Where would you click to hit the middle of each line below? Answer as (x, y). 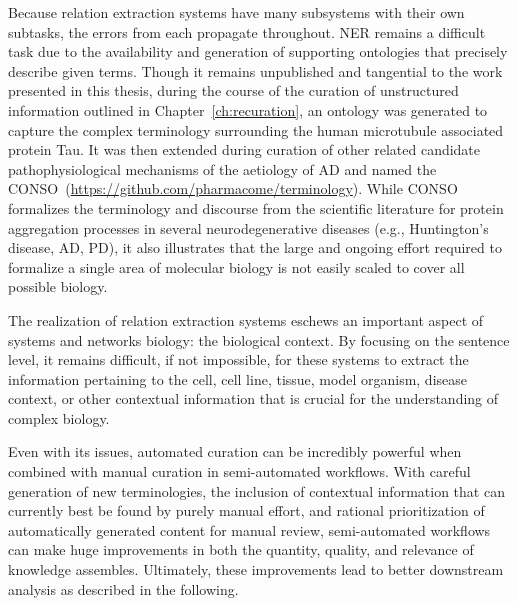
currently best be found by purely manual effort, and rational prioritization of (246, 510)
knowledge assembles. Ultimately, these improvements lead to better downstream (256, 569)
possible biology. (58, 286)
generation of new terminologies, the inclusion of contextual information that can (256, 490)
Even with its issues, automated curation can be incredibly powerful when (235, 451)
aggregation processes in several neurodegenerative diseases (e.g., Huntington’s (248, 227)
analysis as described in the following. (123, 588)
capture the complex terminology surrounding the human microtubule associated (256, 129)
